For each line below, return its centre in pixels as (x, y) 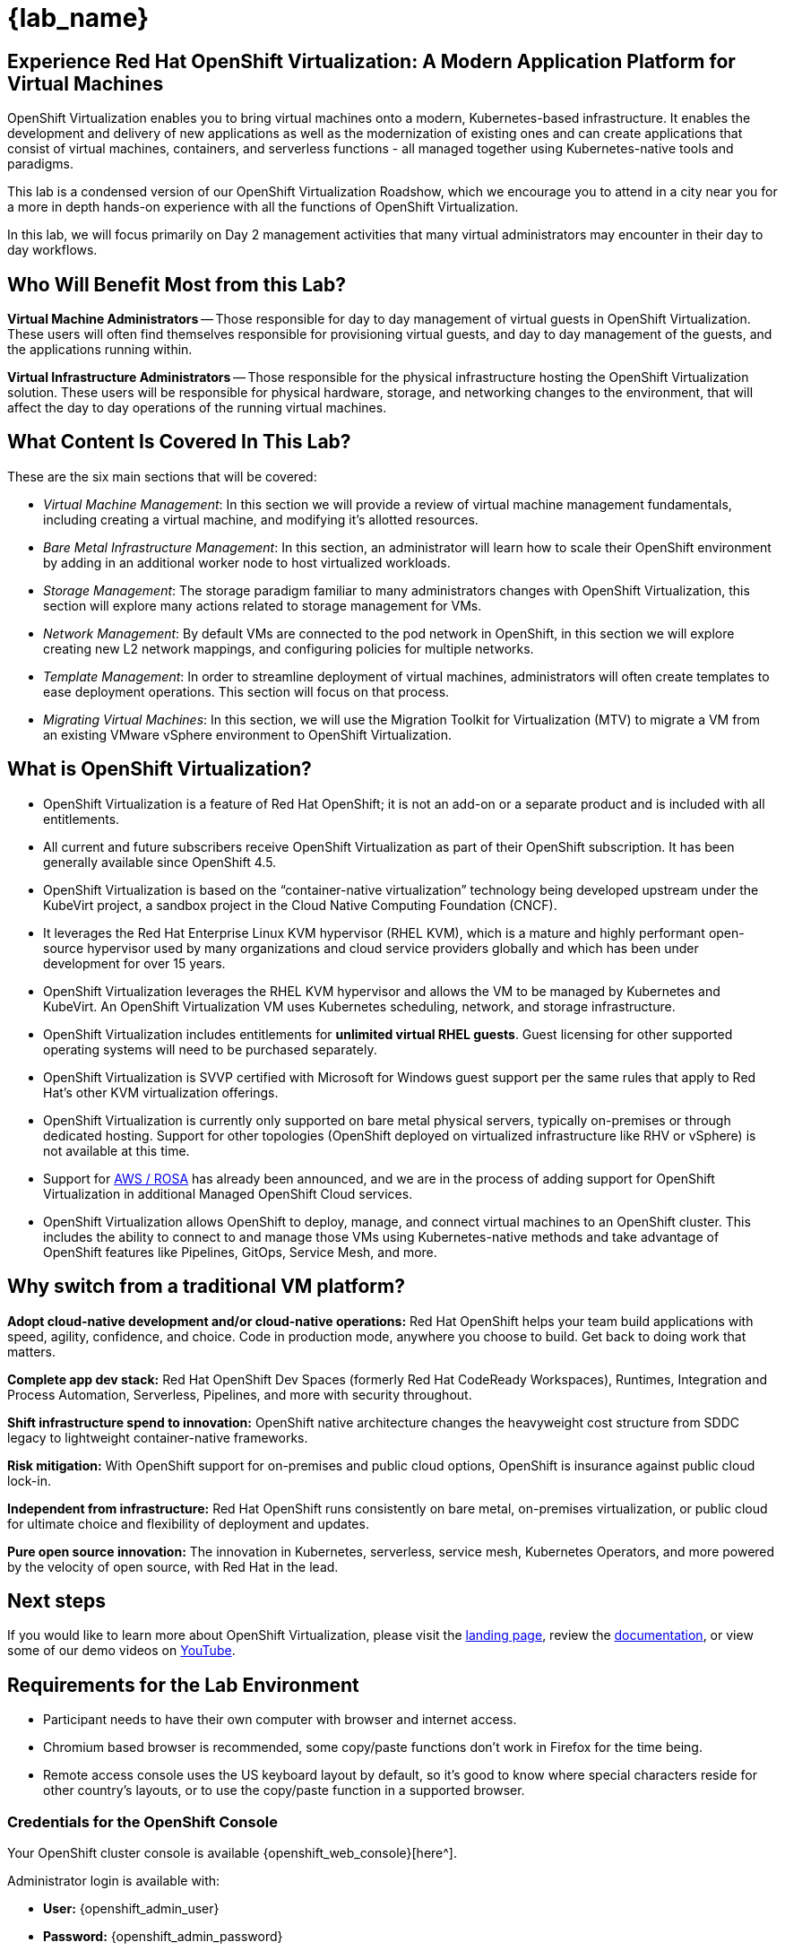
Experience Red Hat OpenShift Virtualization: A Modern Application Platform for (371, 61)
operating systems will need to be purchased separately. (210, 1049)
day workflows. (52, 250)
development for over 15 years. (134, 963)
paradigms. (40, 164)
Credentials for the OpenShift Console (142, 1821)
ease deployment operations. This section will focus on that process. (246, 691)
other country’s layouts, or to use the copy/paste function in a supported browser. (284, 1791)
